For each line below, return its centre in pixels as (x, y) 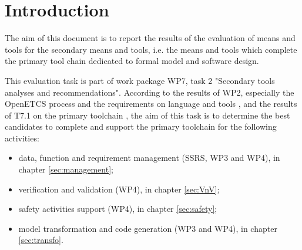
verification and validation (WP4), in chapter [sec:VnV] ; (119, 189)
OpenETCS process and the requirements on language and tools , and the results (151, 104)
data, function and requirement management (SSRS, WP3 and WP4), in (149, 158)
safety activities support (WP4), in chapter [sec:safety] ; (118, 209)
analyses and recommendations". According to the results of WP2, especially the (150, 92)
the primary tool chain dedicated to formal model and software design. (132, 61)
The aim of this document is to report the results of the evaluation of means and (150, 38)
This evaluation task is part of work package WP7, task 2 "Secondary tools (140, 80)
